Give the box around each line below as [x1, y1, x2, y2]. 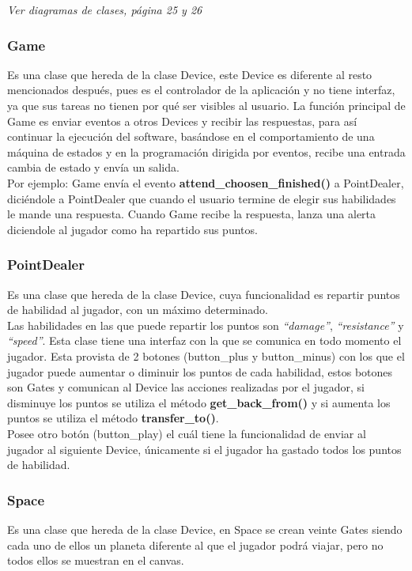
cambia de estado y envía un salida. [7, 159, 180, 176]
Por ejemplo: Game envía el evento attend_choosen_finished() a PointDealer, [7, 174, 404, 191]
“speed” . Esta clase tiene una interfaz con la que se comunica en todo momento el [7, 332, 402, 349]
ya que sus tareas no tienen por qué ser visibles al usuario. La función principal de [7, 97, 406, 113]
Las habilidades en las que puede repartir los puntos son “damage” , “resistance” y [7, 316, 404, 333]
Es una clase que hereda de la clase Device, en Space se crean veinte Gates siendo [7, 520, 403, 537]
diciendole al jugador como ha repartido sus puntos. [7, 221, 258, 237]
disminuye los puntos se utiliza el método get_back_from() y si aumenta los [7, 394, 391, 410]
